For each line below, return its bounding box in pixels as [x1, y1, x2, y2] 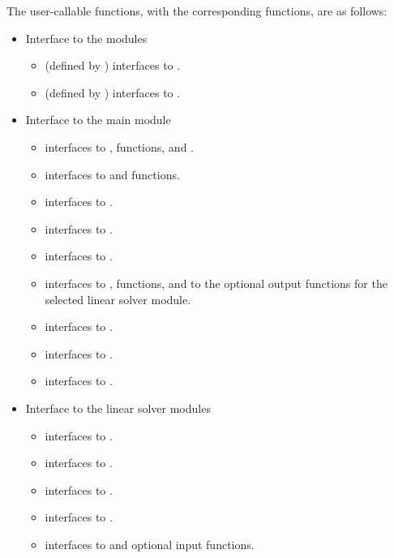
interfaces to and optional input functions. [45, 535, 255, 552]
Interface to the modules [25, 29, 148, 46]
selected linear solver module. [45, 290, 191, 307]
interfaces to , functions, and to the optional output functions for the [45, 274, 388, 291]
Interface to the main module [25, 111, 171, 128]
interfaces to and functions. [45, 165, 180, 182]
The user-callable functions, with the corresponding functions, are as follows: [6, 2, 388, 19]
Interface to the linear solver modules [25, 399, 211, 416]
